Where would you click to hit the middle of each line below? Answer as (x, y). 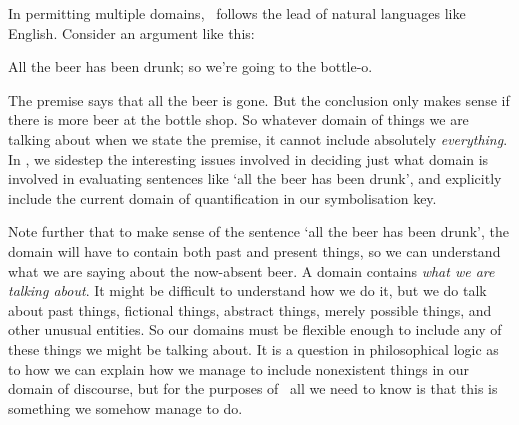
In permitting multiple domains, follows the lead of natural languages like (237, 13)
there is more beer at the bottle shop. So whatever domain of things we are (238, 119)
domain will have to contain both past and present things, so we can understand (254, 250)
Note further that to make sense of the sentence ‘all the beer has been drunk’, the (258, 231)
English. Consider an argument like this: (131, 32)
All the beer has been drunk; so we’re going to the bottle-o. (190, 66)
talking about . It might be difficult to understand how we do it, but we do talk (247, 290)
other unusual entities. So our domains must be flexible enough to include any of (255, 329)
